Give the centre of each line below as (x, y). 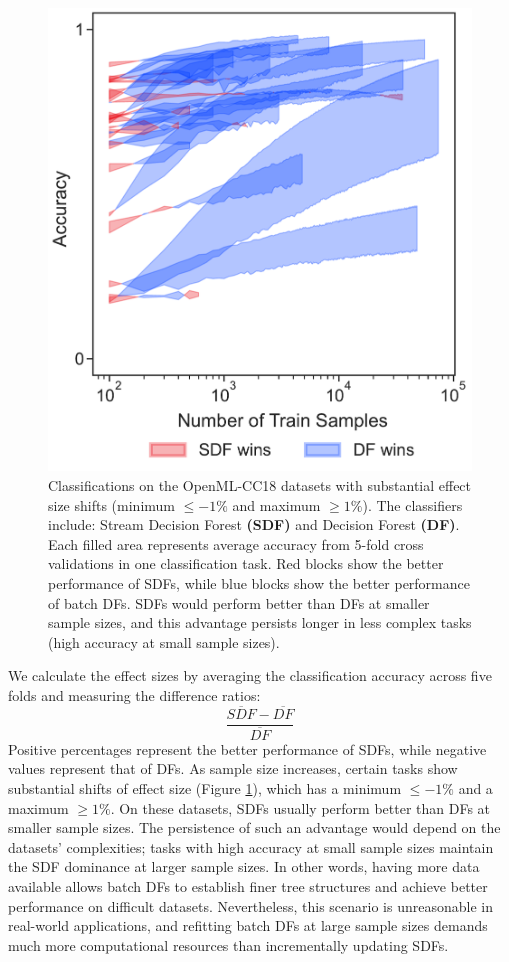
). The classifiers (412, 504)
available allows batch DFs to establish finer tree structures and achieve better (248, 885)
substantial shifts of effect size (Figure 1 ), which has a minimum (205, 788)
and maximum (276, 504)
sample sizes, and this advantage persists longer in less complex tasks (260, 622)
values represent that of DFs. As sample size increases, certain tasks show (233, 768)
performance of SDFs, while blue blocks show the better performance (259, 582)
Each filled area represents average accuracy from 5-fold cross (236, 543)
